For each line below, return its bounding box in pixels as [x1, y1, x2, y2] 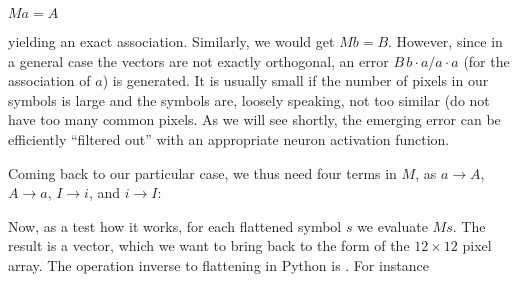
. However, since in [388, 31, 503, 51]
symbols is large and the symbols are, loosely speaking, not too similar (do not [8, 89, 490, 110]
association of [8, 70, 91, 91]
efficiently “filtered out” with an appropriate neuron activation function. [8, 128, 450, 149]
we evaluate [357, 215, 428, 236]
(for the [463, 50, 510, 71]
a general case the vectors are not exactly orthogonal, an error [8, 50, 389, 71]
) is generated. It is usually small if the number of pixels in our [102, 70, 489, 91]
